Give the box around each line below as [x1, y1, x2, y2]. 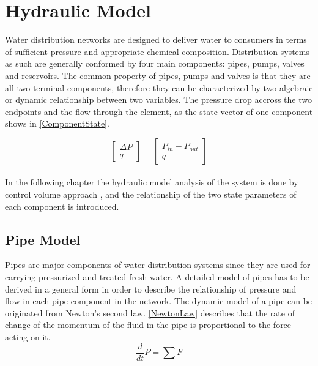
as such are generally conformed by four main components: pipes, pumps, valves [5, 57, 305, 70]
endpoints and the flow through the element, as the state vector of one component [5, 105, 313, 118]
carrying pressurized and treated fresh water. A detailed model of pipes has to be [5, 271, 309, 283]
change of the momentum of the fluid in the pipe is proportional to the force [5, 318, 292, 331]
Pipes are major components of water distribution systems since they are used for [5, 258, 311, 271]
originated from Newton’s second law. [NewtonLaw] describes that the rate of [5, 306, 295, 319]
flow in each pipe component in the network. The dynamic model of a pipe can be [5, 294, 312, 307]
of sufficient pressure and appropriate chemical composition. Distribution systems [5, 45, 310, 58]
